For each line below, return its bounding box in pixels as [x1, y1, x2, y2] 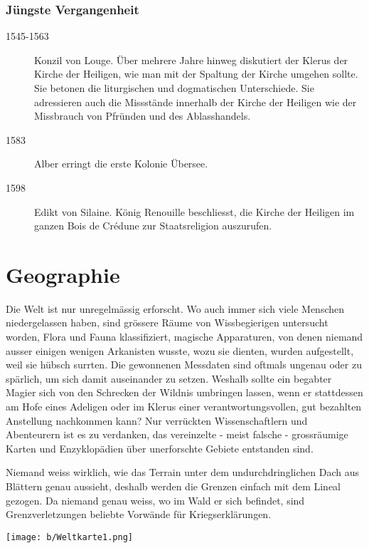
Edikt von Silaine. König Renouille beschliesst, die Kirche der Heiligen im [34, 204, 355, 219]
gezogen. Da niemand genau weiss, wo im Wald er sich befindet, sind [6, 492, 305, 507]
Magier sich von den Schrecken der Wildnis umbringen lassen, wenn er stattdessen [6, 385, 363, 400]
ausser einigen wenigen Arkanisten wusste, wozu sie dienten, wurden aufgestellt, [6, 343, 354, 358]
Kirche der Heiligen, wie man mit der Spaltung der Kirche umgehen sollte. [34, 66, 358, 81]
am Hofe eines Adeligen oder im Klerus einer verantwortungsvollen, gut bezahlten [6, 399, 362, 414]
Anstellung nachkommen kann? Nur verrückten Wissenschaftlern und [6, 413, 308, 428]
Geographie [6, 259, 120, 289]
